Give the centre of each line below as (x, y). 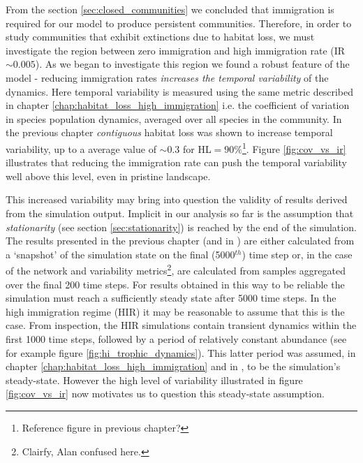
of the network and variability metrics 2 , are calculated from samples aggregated (176, 269)
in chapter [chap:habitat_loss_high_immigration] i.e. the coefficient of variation (178, 105)
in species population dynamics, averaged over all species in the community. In (174, 118)
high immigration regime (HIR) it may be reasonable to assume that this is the (175, 311)
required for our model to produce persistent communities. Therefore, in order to (179, 23)
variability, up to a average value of (81, 148)
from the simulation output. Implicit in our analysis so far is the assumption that (180, 213)
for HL (197, 148)
